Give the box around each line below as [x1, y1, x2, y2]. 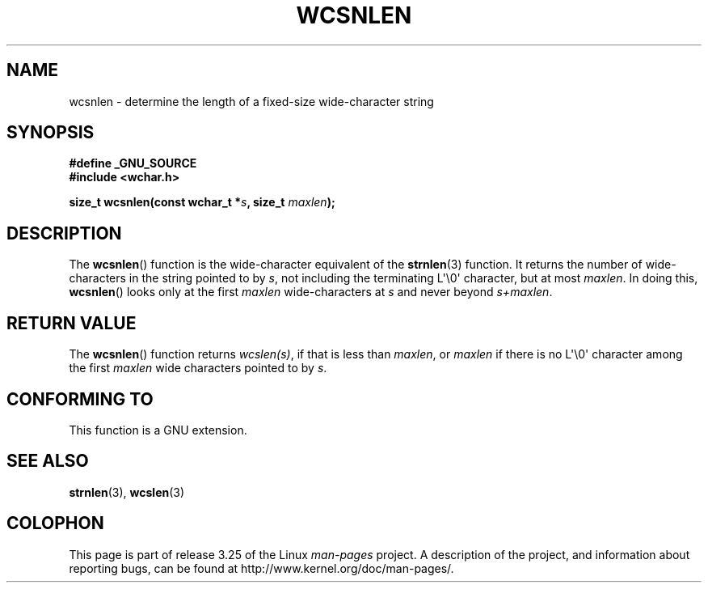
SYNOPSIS [6, 122, 95, 143]
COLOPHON [6, 513, 104, 534]
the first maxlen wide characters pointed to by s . [69, 361, 327, 375]
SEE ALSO [6, 451, 89, 472]
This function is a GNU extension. [69, 422, 247, 437]
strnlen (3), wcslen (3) [69, 485, 185, 499]
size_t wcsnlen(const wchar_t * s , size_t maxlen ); [69, 195, 335, 210]
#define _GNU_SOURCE [69, 156, 197, 171]
